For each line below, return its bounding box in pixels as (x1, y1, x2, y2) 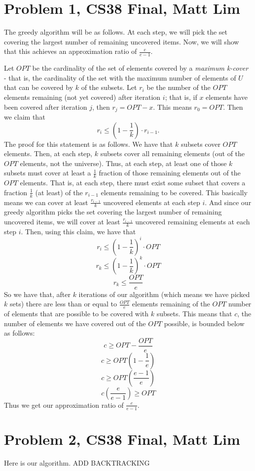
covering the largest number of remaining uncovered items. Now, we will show (4, 36, 239, 46)
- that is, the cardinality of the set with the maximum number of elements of (4, 72, 236, 83)
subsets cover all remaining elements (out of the (100, 148, 245, 159)
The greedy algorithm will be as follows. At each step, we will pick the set (4, 27, 227, 37)
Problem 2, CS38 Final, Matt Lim (4, 428, 240, 449)
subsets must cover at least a (4, 168, 91, 178)
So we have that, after (4, 289, 71, 299)
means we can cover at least (4, 197, 88, 207)
